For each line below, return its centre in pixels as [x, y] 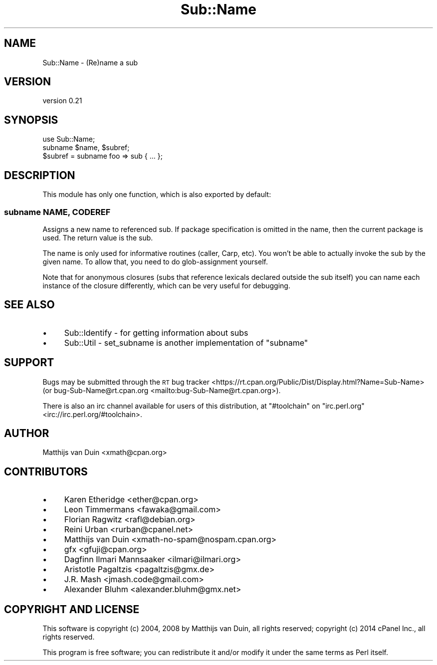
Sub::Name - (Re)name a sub [90, 62]
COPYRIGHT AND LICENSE [72, 609]
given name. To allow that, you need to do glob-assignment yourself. [155, 261]
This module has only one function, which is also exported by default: [157, 195]
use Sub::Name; [69, 139]
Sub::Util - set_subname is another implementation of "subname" [186, 342]
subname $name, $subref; [86, 148]
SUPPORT [29, 363]
